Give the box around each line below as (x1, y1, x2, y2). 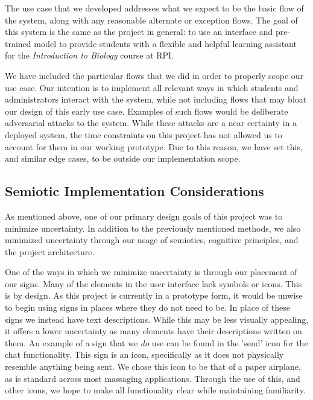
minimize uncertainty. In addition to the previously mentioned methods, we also (5, 221, 301, 234)
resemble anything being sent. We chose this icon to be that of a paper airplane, (5, 360, 301, 373)
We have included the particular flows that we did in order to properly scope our (5, 69, 304, 81)
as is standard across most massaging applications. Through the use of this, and (5, 372, 300, 384)
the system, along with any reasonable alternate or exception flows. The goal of (5, 13, 298, 26)
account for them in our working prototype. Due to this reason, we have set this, (5, 140, 303, 153)
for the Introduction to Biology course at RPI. (5, 49, 174, 62)
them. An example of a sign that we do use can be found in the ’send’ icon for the (5, 336, 308, 349)
